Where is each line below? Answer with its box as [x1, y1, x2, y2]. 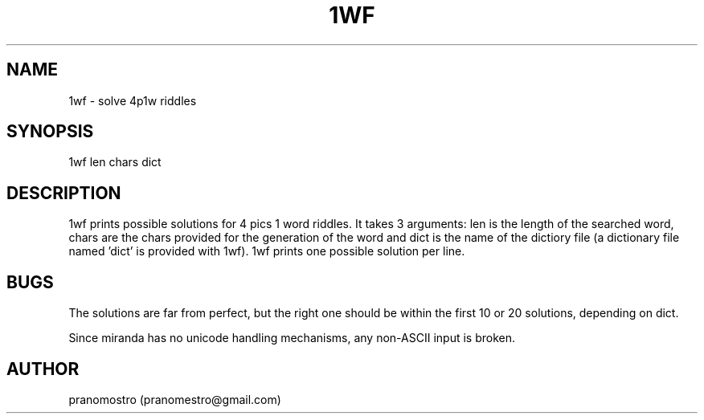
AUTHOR [6, 358, 80, 379]
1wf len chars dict [68, 155, 162, 169]
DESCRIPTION [6, 182, 121, 203]
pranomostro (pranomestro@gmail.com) [68, 392, 281, 406]
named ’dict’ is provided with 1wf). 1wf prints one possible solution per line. [68, 244, 465, 259]
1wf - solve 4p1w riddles [68, 93, 197, 108]
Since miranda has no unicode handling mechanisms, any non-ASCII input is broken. [68, 331, 515, 345]
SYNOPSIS [6, 121, 94, 142]
